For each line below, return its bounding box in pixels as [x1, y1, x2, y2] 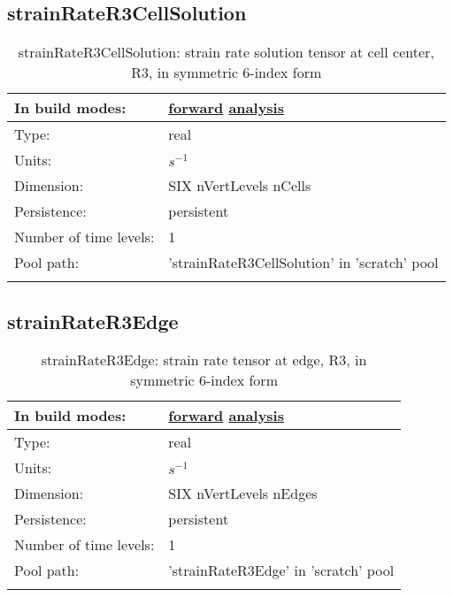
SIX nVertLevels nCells [168, 175, 311, 196]
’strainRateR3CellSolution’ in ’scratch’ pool [168, 252, 439, 273]
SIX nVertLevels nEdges [168, 483, 318, 504]
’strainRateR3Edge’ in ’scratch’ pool [168, 560, 395, 581]
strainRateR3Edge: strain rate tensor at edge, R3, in [41, 349, 367, 371]
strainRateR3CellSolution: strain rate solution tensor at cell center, [18, 42, 434, 63]
